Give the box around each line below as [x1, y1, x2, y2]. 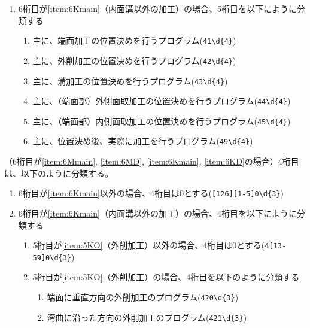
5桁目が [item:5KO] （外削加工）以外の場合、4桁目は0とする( [32, 239, 265, 251]
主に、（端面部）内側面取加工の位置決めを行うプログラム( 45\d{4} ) [32, 114, 291, 127]
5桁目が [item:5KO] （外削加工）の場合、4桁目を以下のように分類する [32, 271, 300, 283]
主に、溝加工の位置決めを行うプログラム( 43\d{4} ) [32, 74, 228, 87]
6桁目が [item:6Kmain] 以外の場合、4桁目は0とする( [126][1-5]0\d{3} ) [18, 187, 284, 199]
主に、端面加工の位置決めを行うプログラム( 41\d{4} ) [32, 34, 236, 47]
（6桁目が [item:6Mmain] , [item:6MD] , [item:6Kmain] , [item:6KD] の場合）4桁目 [4, 155, 299, 168]
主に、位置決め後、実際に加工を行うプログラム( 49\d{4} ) [32, 135, 253, 147]
